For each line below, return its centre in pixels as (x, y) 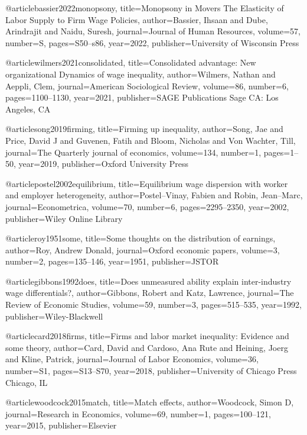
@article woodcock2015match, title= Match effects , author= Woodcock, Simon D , (150, 402)
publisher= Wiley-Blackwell (54, 316)
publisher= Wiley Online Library (64, 218)
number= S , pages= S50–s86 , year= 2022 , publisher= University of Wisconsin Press (152, 42)
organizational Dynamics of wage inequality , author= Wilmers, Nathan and (141, 74)
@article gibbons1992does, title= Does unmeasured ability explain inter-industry (148, 281)
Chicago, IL (27, 382)
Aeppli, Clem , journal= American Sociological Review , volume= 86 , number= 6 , (147, 86)
